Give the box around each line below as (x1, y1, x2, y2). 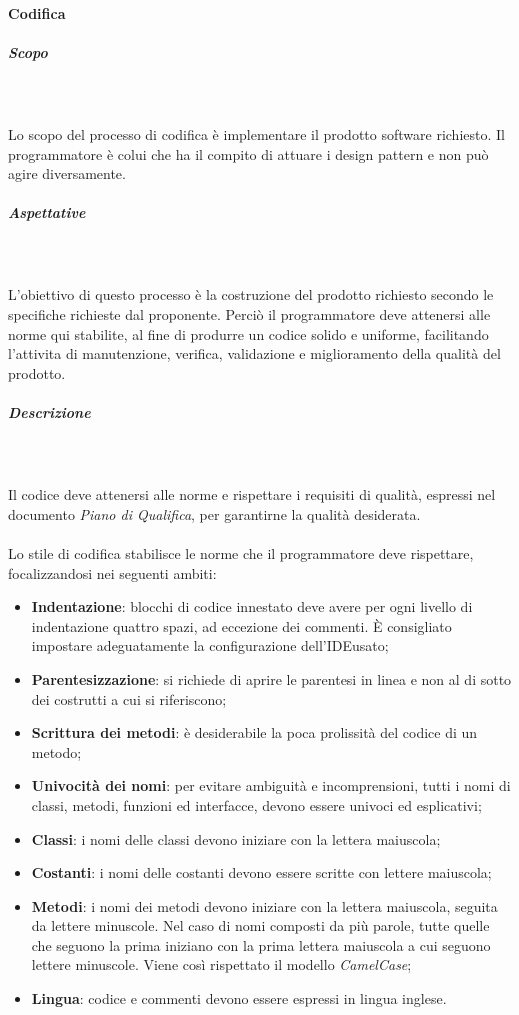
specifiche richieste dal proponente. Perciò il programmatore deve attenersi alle (8, 304, 491, 325)
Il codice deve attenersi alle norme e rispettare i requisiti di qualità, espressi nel (8, 484, 496, 505)
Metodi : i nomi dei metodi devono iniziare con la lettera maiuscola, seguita (31, 895, 498, 916)
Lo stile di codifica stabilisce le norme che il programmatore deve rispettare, (8, 542, 474, 563)
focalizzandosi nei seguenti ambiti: (8, 562, 217, 583)
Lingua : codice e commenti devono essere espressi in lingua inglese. (31, 988, 447, 1009)
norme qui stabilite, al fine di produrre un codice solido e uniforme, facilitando (8, 323, 489, 344)
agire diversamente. (8, 163, 126, 184)
